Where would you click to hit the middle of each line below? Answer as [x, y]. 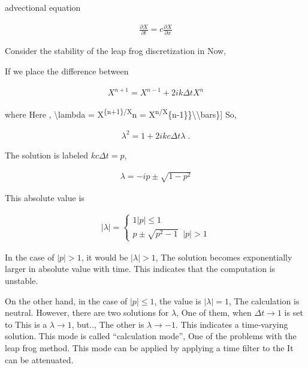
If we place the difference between [67, 71]
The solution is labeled [46, 155]
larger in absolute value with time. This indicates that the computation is [140, 269]
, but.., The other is [108, 324]
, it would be [105, 257]
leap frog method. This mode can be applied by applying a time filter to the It [149, 348]
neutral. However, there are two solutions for [87, 312]
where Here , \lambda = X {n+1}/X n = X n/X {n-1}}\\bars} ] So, [121, 113]
